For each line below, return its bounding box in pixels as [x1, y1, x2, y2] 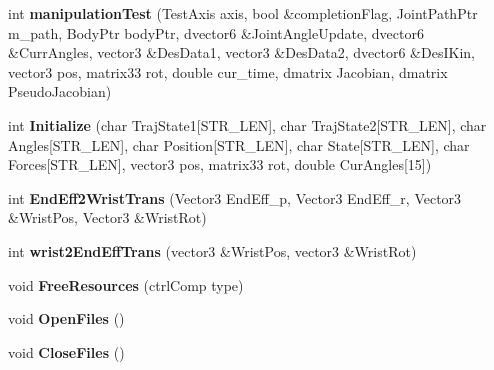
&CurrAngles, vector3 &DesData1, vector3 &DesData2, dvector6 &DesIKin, [8, 42, 475, 63]
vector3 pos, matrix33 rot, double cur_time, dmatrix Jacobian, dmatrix [8, 61, 448, 82]
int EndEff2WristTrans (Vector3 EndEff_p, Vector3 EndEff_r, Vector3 [8, 187, 462, 208]
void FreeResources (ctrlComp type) [8, 274, 244, 295]
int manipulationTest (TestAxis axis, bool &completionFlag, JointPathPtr [8, 3, 478, 23]
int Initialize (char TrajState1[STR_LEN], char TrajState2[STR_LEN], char [8, 114, 487, 135]
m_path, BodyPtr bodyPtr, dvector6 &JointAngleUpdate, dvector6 [8, 22, 424, 43]
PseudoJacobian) [8, 81, 112, 102]
